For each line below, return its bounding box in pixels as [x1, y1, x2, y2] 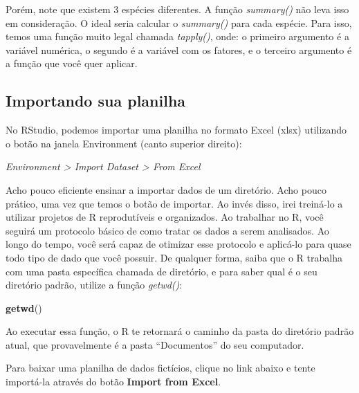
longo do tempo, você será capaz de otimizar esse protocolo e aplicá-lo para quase [6, 237, 351, 251]
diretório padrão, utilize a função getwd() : [6, 277, 183, 292]
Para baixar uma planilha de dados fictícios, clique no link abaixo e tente [6, 360, 315, 375]
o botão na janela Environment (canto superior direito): [6, 136, 242, 150]
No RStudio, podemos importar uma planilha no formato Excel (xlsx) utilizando [6, 122, 347, 137]
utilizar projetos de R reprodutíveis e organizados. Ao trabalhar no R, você [6, 210, 324, 224]
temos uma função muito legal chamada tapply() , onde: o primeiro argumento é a [6, 29, 349, 44]
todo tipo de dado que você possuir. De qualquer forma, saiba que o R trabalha [6, 250, 342, 264]
